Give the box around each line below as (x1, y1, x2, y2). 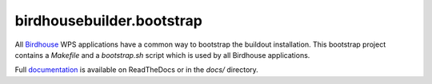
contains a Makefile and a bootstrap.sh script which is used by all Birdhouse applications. (14, 50, 310, 59)
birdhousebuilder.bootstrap (14, 12, 203, 29)
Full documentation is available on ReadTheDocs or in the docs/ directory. (14, 65, 259, 74)
